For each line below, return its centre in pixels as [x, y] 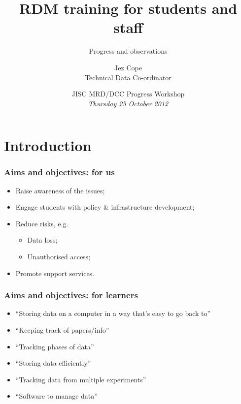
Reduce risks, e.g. [42, 223]
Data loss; [42, 240]
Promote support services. [55, 273]
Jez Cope [128, 67]
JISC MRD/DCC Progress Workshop [128, 94]
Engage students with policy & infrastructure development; [105, 207]
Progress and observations [128, 51]
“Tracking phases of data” [55, 346]
